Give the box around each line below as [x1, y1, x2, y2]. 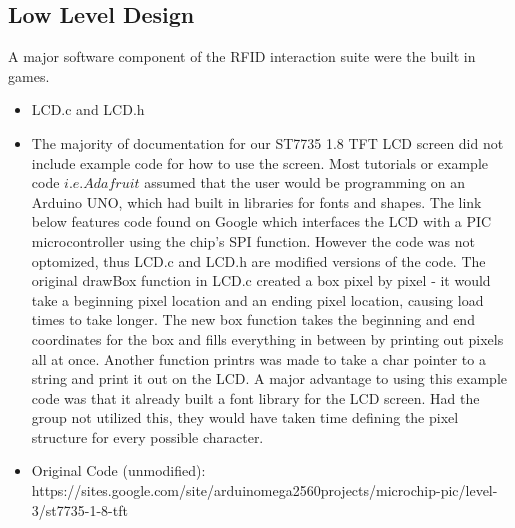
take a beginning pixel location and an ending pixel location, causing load [31, 289, 484, 310]
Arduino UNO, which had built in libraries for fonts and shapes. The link [31, 191, 482, 212]
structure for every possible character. [31, 426, 264, 447]
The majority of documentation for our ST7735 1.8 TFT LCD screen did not [31, 132, 504, 153]
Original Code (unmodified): [31, 460, 206, 481]
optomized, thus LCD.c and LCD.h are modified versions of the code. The [31, 250, 486, 271]
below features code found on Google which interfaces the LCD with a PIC [31, 211, 492, 232]
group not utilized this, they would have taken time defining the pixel [31, 407, 459, 428]
